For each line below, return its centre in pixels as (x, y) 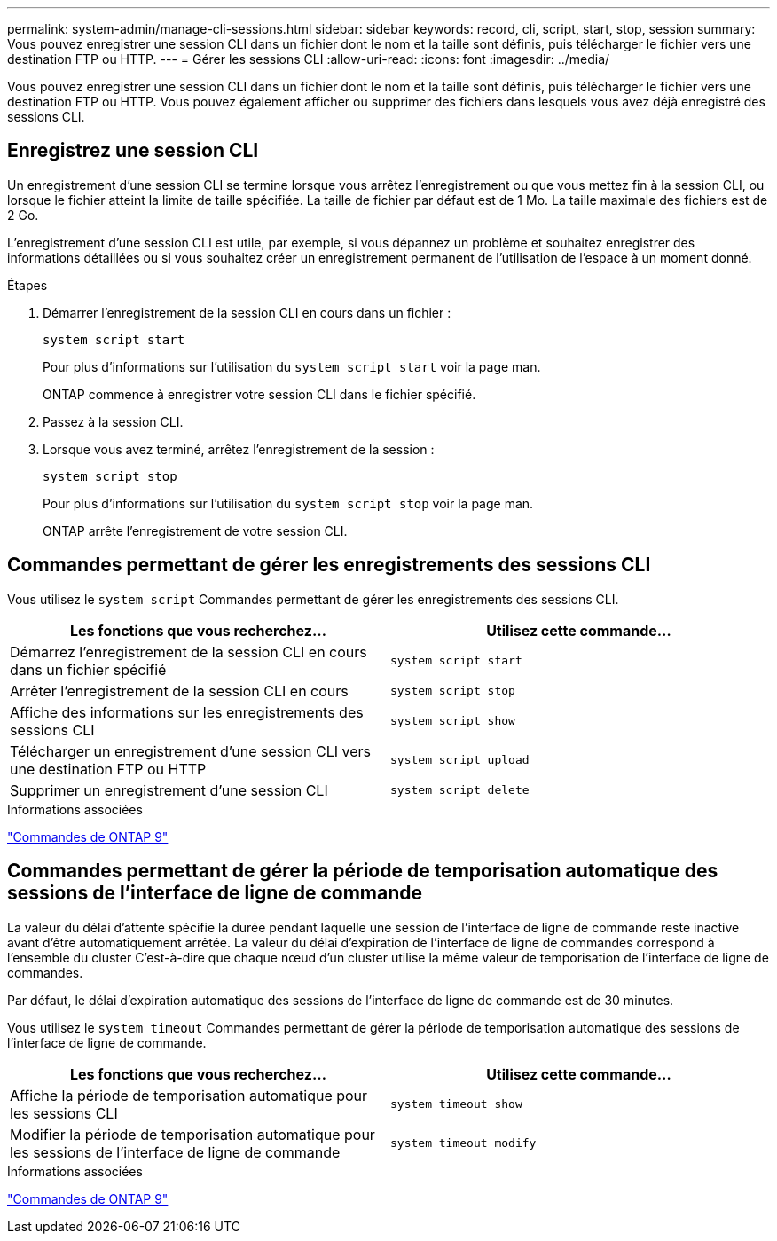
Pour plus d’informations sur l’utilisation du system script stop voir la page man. (288, 503)
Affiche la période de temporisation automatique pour (189, 1095)
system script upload (460, 760)
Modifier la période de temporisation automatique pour (192, 1134)
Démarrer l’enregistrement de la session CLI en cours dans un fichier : (247, 312)
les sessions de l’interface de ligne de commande (175, 1152)
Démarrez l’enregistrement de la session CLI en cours (188, 652)
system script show (453, 721)
